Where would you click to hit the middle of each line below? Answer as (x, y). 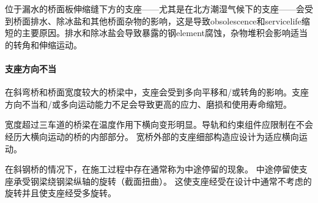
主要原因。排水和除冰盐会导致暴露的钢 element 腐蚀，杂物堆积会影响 (156, 33)
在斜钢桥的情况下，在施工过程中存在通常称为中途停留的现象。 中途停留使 (152, 169)
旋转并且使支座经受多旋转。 (61, 193)
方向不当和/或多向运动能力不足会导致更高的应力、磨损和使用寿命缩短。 (148, 104)
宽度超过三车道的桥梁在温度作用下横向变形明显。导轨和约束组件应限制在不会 (159, 124)
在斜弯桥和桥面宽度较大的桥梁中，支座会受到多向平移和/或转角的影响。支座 (157, 92)
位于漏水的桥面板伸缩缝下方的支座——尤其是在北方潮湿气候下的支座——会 (155, 9)
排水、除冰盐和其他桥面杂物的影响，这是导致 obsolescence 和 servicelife (166, 20)
